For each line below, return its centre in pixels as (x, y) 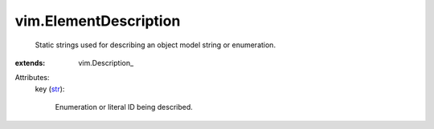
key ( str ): (50, 89)
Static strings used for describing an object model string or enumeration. (156, 45)
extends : (30, 62)
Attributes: (32, 78)
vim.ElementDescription (98, 21)
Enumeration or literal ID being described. (124, 107)
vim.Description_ (106, 62)
